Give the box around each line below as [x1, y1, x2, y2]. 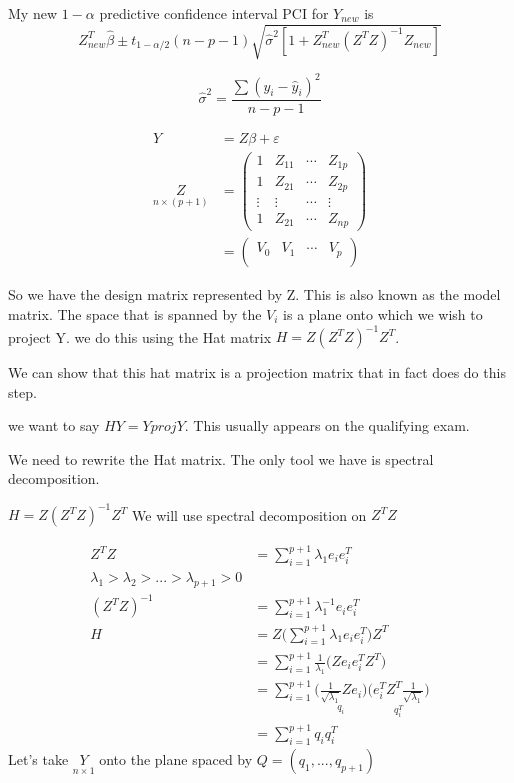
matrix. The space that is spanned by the [8, 303, 262, 324]
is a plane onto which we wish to [283, 303, 483, 324]
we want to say [8, 415, 100, 436]
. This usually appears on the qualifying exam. [184, 415, 470, 436]
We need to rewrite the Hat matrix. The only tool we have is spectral [8, 448, 434, 469]
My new [8, 3, 57, 23]
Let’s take [8, 749, 69, 770]
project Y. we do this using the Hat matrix [8, 326, 272, 347]
